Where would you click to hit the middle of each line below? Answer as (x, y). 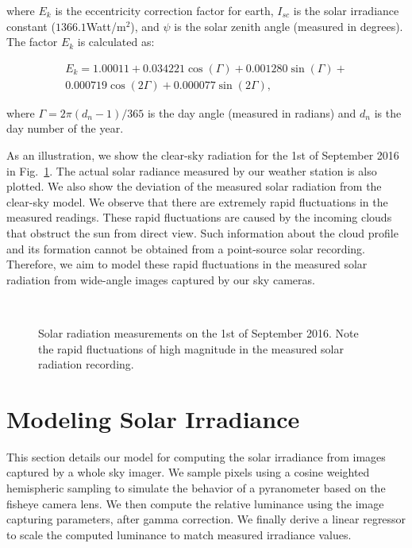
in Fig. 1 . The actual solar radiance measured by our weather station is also (192, 170)
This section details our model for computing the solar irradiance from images (196, 456)
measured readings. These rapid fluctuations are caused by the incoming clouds (199, 217)
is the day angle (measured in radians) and (252, 112)
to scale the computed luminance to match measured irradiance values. (179, 534)
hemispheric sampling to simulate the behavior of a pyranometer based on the (196, 488)
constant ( (31, 26)
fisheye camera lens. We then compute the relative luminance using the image (195, 503)
